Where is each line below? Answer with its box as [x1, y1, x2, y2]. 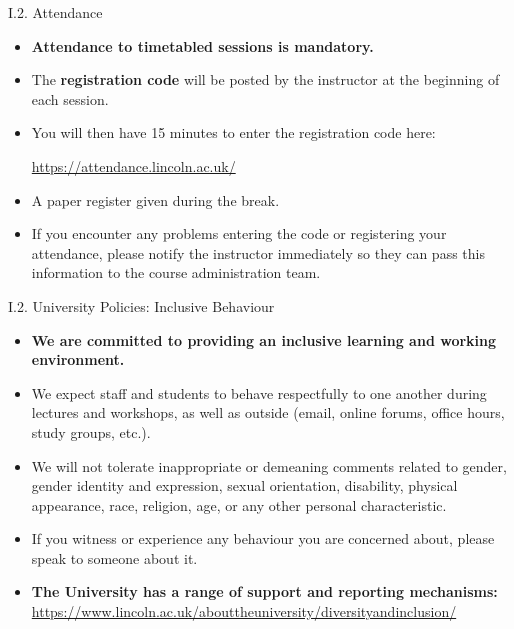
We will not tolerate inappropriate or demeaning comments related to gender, [31, 455, 507, 476]
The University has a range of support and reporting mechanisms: [31, 581, 498, 602]
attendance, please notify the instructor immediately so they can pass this [31, 242, 485, 263]
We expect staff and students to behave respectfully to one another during [31, 382, 487, 403]
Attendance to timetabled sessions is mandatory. [31, 35, 374, 56]
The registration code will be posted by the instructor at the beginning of [31, 69, 500, 90]
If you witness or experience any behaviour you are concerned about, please [31, 528, 495, 549]
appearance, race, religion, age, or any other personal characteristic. [31, 494, 447, 515]
